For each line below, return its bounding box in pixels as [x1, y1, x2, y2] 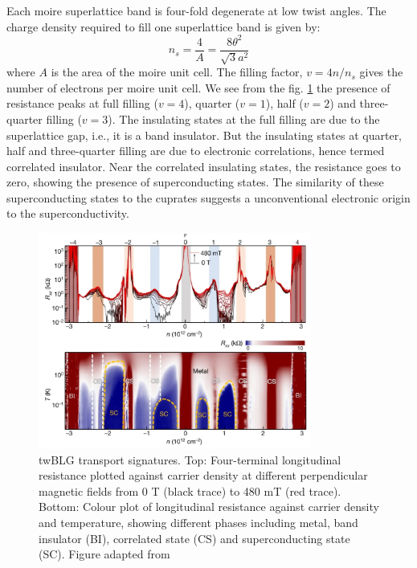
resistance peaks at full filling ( [6, 95, 158, 112]
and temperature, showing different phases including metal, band [39, 514, 358, 531]
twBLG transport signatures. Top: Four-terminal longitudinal [39, 451, 341, 468]
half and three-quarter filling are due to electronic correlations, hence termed [6, 142, 385, 159]
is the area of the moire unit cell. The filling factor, [51, 63, 303, 80]
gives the [359, 63, 403, 80]
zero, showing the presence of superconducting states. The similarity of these [6, 174, 384, 190]
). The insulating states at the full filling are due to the [108, 110, 380, 127]
